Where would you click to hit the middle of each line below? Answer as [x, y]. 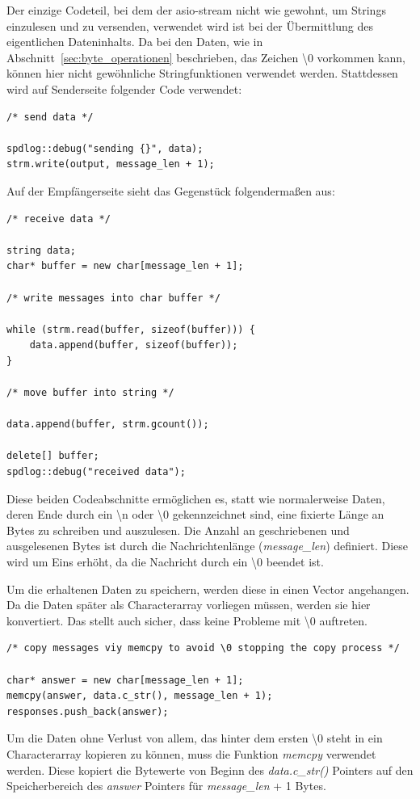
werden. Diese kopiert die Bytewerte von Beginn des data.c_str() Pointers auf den [210, 770]
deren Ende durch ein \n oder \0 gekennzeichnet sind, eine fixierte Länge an [195, 514]
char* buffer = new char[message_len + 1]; [125, 266]
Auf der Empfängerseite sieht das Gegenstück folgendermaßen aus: [171, 190]
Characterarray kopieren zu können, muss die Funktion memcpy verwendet [191, 753]
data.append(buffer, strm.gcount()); [108, 425]
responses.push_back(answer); [88, 711]
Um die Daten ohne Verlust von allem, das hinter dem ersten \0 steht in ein [195, 738]
